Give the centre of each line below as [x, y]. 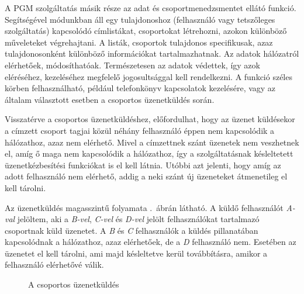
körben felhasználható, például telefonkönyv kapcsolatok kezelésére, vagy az [140, 88]
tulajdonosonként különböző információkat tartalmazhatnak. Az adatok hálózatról [152, 53]
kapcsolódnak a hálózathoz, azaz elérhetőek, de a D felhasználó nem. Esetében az [151, 242]
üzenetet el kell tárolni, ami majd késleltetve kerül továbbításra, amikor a [136, 253]
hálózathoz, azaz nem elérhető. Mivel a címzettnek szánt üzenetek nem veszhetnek [152, 142]
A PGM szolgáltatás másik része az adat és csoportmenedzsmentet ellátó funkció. [151, 8]
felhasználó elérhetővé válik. [54, 264]
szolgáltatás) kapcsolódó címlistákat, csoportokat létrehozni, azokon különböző [146, 31]
